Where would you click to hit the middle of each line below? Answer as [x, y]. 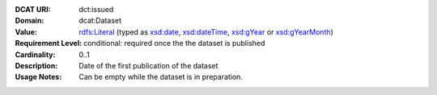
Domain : [30, 21]
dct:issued [96, 9]
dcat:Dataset [100, 21]
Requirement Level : [49, 43]
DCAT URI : [33, 9]
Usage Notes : [38, 77]
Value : [26, 31]
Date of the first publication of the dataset [148, 65]
